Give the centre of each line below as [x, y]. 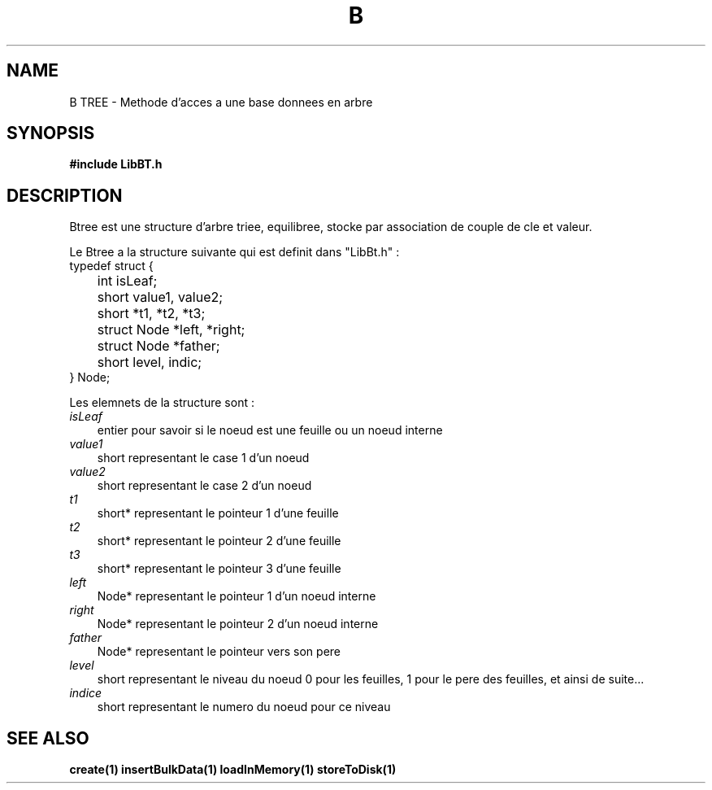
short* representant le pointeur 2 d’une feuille [219, 541]
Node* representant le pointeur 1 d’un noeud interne [237, 596]
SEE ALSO [48, 738]
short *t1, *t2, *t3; [151, 314]
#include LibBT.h [116, 164]
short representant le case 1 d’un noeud [203, 458]
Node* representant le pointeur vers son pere [219, 652]
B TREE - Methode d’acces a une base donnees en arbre [221, 102]
